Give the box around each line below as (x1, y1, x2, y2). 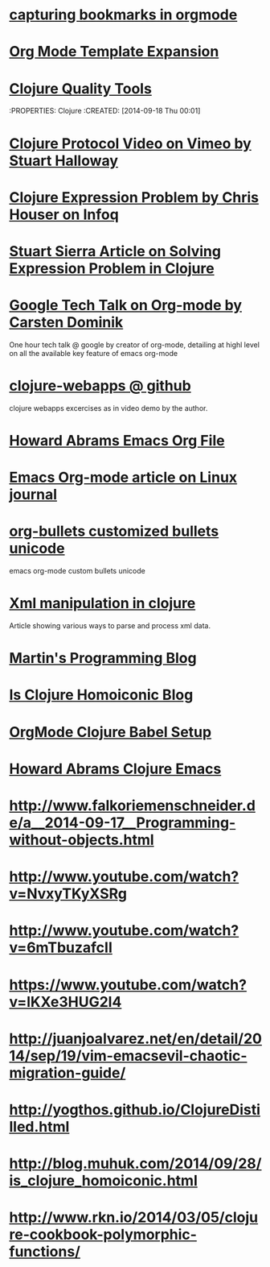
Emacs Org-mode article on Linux (9, 469, 238, 487)
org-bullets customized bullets (9, 522, 219, 540)
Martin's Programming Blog (9, 649, 197, 668)
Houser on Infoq (9, 205, 119, 223)
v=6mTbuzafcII (9, 938, 113, 957)
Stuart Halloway (9, 151, 119, 170)
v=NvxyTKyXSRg (9, 884, 128, 903)
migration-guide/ (9, 1063, 126, 1082)
